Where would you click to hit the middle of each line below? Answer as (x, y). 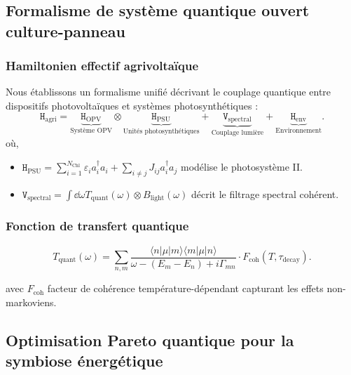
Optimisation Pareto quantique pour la (150, 340)
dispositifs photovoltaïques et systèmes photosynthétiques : (132, 105)
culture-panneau (66, 31)
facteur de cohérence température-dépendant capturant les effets (185, 288)
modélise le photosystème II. (242, 167)
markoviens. (31, 302)
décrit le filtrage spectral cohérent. (265, 193)
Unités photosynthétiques (161, 131)
